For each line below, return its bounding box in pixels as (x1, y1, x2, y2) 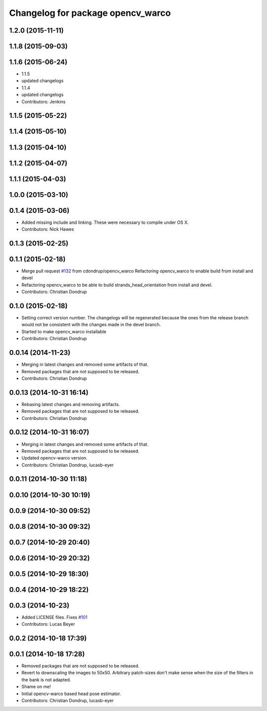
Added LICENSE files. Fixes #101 (21, 614, 88, 620)
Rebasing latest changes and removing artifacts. (21, 401, 120, 407)
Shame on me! (21, 684, 51, 690)
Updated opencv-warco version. (21, 455, 88, 461)
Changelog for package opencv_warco (9, 7, 171, 18)
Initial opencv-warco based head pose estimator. (21, 691, 121, 697)
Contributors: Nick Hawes (21, 226, 74, 232)
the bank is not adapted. (21, 676, 71, 683)
